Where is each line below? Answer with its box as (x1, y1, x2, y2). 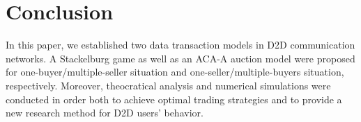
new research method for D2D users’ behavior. (6, 105, 203, 120)
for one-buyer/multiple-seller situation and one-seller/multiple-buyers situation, (6, 64, 344, 79)
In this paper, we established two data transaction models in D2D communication (6, 37, 355, 52)
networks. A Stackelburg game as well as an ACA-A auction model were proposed (6, 51, 355, 65)
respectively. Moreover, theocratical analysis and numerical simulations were (6, 78, 331, 92)
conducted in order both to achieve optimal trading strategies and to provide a (6, 91, 342, 106)
